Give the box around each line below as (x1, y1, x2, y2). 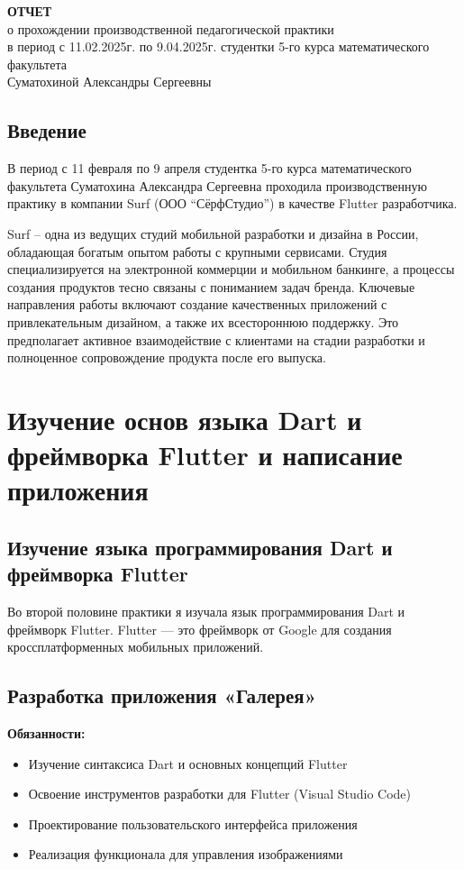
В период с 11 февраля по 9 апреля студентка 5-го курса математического (7, 159, 412, 178)
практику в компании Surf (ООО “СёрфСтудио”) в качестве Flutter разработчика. (7, 194, 458, 213)
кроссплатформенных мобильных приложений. (7, 637, 264, 656)
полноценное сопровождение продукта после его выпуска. (7, 348, 326, 367)
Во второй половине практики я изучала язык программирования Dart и (7, 602, 405, 621)
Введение (7, 116, 86, 144)
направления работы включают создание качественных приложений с (7, 295, 387, 314)
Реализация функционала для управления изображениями (28, 845, 343, 864)
